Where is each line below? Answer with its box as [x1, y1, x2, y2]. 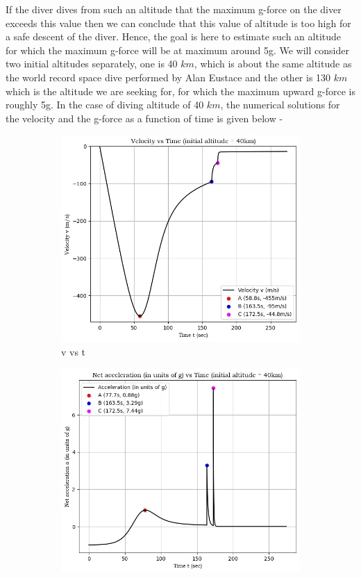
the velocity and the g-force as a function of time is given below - [6, 110, 283, 125]
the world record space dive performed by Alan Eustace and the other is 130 [6, 69, 331, 84]
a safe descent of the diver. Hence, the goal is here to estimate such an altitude [6, 29, 341, 44]
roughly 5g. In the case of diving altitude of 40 [6, 97, 204, 112]
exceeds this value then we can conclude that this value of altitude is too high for [6, 15, 351, 30]
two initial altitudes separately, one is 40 [6, 56, 178, 71]
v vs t [61, 344, 86, 358]
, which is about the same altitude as [194, 56, 352, 71]
